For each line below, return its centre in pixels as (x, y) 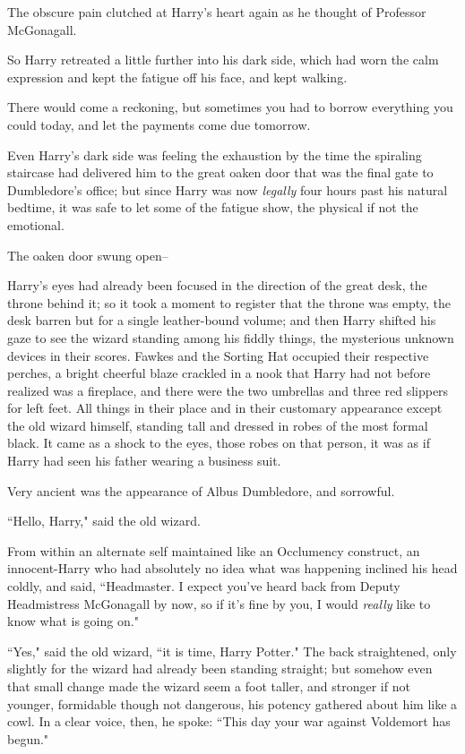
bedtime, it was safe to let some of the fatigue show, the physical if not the (213, 207)
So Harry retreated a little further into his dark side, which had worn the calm (223, 60)
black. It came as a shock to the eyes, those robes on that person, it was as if (219, 443)
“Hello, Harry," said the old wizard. (104, 521)
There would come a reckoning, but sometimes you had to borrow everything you (230, 107)
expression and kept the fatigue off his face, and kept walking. (177, 77)
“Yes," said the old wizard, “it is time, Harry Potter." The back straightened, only (232, 651)
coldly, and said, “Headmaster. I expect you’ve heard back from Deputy (204, 586)
